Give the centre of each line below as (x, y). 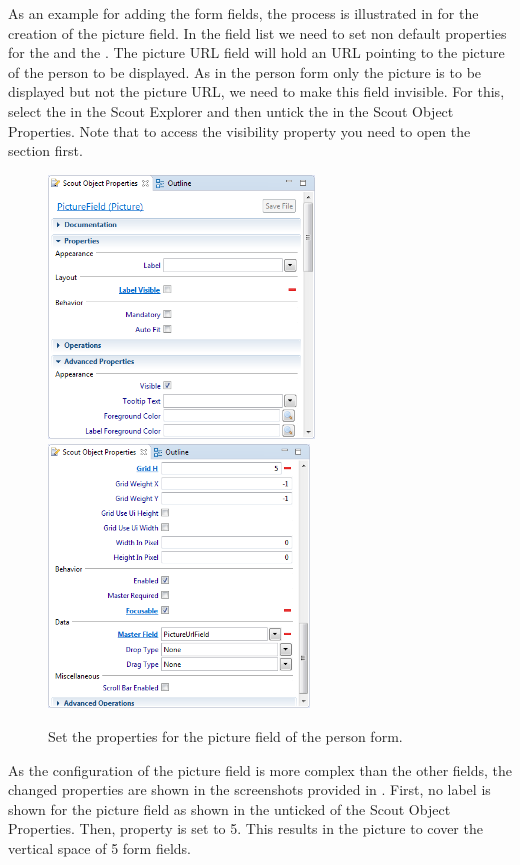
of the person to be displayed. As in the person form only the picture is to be (245, 71)
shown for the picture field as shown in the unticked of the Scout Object (229, 808)
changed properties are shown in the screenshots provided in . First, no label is (249, 789)
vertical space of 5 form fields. (99, 848)
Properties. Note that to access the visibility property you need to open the (239, 130)
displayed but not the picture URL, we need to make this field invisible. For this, (256, 91)
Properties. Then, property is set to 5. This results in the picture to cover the (245, 828)
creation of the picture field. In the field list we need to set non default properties (257, 32)
